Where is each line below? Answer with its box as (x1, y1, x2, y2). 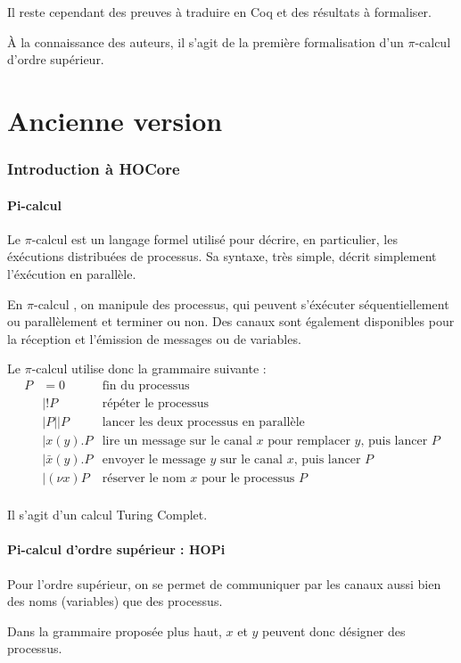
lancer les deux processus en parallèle (102, 416, 305, 430)
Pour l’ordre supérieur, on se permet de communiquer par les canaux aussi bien (7, 574, 441, 593)
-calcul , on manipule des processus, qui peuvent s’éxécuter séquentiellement (33, 294, 449, 313)
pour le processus (201, 472, 295, 486)
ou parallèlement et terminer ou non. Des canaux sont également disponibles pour (7, 312, 455, 331)
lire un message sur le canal (102, 435, 252, 448)
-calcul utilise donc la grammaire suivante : (31, 359, 267, 378)
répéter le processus (102, 397, 209, 410)
